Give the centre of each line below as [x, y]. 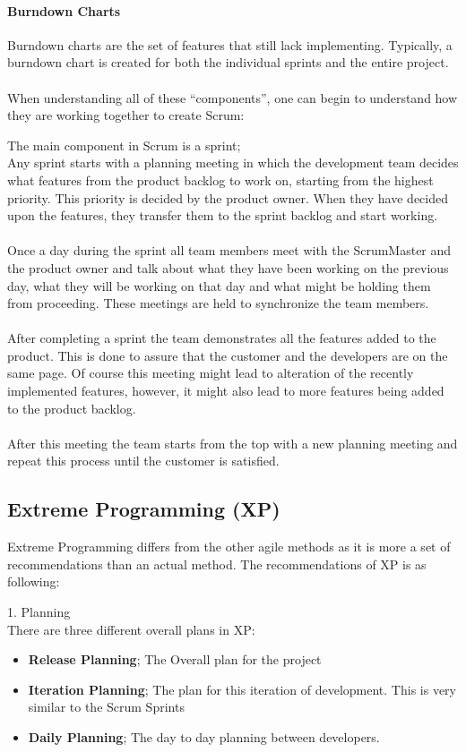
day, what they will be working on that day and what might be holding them [219, 285]
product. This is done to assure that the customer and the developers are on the [228, 355]
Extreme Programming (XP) [144, 509]
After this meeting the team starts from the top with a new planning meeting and [233, 443]
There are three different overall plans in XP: [131, 629]
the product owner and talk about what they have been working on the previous [228, 267]
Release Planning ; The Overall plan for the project [175, 659]
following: [34, 581]
